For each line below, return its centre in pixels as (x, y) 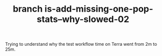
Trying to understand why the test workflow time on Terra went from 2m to (81, 44)
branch (28, 9)
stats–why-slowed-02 (83, 19)
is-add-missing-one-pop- (99, 9)
